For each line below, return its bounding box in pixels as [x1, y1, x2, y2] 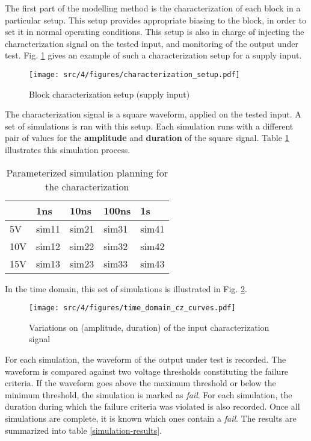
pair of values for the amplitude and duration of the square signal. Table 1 [5, 131, 289, 144]
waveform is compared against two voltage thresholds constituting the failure [5, 364, 289, 377]
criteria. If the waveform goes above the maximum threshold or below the [5, 377, 276, 389]
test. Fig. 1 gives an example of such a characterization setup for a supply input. [5, 49, 302, 61]
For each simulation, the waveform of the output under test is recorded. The [5, 353, 286, 366]
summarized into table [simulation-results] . [5, 424, 162, 436]
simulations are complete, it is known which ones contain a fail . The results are [5, 412, 297, 424]
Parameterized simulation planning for [6, 165, 168, 180]
